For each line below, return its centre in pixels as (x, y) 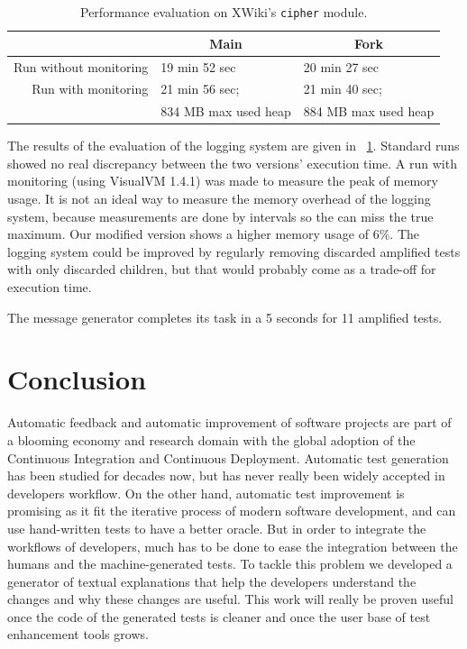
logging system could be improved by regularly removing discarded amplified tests (234, 251)
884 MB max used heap (369, 111)
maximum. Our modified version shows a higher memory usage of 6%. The (213, 234)
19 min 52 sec (198, 66)
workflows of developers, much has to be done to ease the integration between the (233, 546)
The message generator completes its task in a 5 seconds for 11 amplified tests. (225, 317)
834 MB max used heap (226, 111)
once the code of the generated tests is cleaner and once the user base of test (219, 616)
